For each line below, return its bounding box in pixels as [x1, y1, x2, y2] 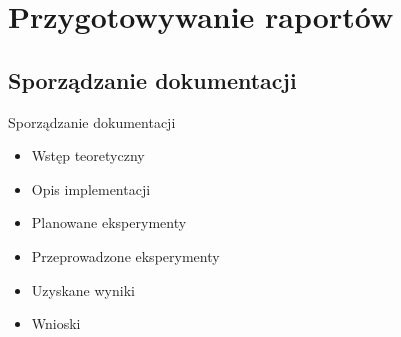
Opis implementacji [31, 178, 151, 199]
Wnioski [31, 313, 81, 334]
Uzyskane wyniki [31, 279, 135, 300]
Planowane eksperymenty [31, 212, 187, 233]
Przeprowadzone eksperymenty [31, 245, 220, 266]
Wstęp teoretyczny [31, 145, 145, 166]
